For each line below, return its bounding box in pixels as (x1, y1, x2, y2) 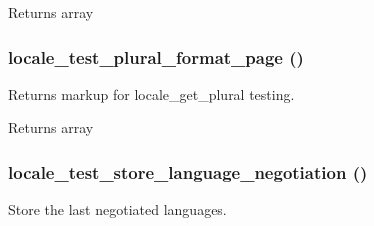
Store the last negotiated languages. (8, 199, 227, 220)
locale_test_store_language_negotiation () (8, 159, 368, 184)
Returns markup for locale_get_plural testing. (8, 83, 295, 104)
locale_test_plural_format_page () (8, 44, 304, 69)
